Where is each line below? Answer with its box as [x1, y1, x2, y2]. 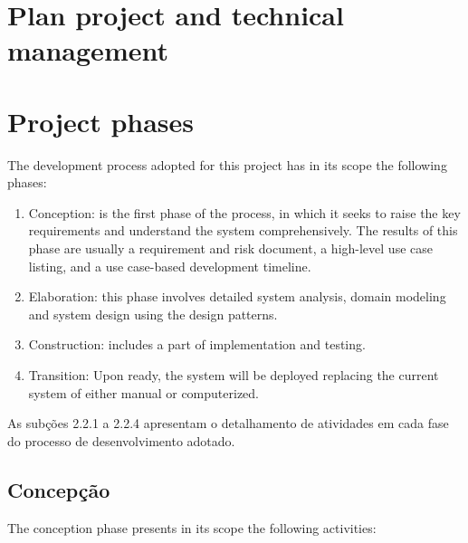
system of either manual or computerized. [28, 383, 259, 402]
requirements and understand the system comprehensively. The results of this [28, 221, 458, 240]
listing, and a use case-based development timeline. [28, 256, 311, 275]
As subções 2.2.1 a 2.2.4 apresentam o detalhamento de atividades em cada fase [7, 414, 449, 433]
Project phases [7, 102, 195, 139]
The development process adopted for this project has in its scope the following [7, 155, 447, 174]
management [7, 32, 168, 69]
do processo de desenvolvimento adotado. [7, 431, 235, 450]
